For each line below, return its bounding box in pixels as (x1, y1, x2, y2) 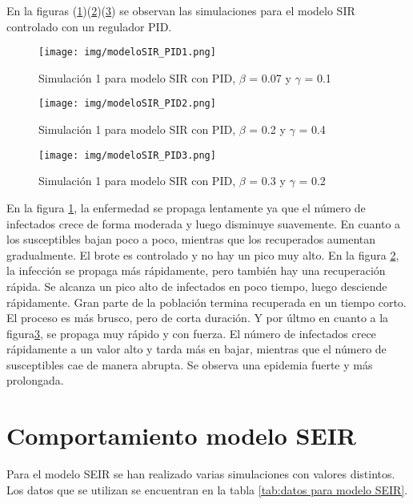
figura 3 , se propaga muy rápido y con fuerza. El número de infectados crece (6, 325, 376, 341)
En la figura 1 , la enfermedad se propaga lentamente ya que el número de (6, 199, 366, 216)
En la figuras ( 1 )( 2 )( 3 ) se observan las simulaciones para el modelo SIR (6, 2, 355, 18)
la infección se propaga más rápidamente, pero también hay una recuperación (6, 262, 386, 279)
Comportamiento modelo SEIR (6, 419, 357, 452)
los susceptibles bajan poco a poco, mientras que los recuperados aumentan (6, 231, 376, 248)
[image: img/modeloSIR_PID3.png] (38, 149, 216, 161)
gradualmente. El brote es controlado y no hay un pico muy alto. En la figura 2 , (6, 246, 399, 263)
